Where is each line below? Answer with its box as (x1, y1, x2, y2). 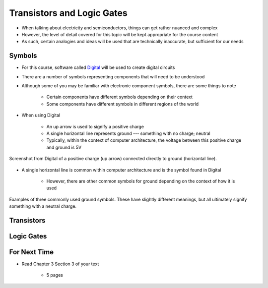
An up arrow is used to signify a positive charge (46, 123, 144, 129)
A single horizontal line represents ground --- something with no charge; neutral (46, 130, 210, 136)
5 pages (46, 272, 63, 278)
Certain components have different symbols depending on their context (46, 94, 193, 100)
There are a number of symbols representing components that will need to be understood (21, 73, 205, 79)
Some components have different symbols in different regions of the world (46, 101, 199, 107)
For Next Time (9, 248, 54, 256)
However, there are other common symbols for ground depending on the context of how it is (46, 178, 235, 184)
